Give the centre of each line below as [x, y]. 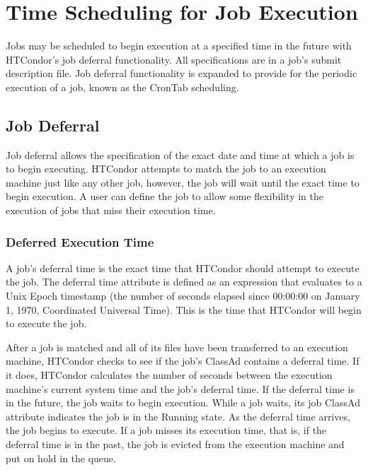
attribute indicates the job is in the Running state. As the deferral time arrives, [178, 416]
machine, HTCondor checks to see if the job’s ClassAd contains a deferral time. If [183, 361]
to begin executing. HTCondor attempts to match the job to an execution [166, 169]
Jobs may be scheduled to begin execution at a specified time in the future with [179, 46]
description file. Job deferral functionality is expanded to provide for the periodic [182, 73]
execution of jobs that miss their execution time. [111, 210]
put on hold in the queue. [61, 458]
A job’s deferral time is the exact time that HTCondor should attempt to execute [183, 268]
